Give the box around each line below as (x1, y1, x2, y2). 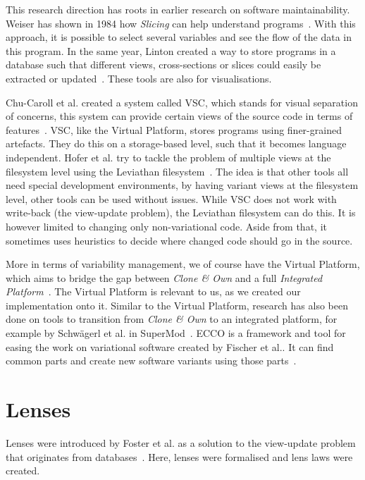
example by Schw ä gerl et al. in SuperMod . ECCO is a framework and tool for (6, 326, 346, 340)
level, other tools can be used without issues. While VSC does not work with (6, 191, 337, 206)
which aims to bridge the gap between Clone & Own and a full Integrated (6, 270, 323, 285)
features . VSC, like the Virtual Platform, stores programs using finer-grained (6, 122, 342, 137)
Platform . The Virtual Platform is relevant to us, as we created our (6, 284, 301, 299)
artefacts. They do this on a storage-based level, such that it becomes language (6, 136, 347, 151)
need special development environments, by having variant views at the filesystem (6, 178, 359, 192)
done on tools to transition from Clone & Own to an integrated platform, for (6, 312, 338, 326)
